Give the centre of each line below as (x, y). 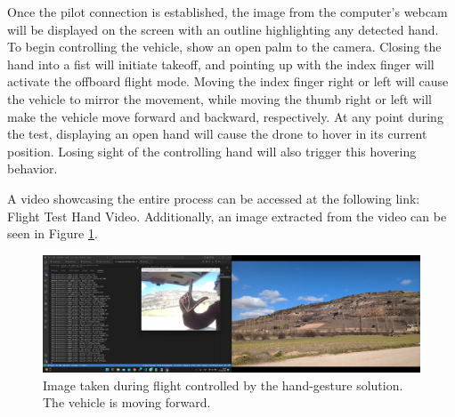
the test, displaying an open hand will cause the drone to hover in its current (217, 134)
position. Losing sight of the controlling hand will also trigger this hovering (212, 151)
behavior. (32, 168)
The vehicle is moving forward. (127, 402)
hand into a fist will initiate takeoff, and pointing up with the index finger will (221, 64)
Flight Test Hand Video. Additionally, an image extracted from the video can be (227, 216)
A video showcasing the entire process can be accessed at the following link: (214, 198)
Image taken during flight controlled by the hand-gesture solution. (223, 385)
